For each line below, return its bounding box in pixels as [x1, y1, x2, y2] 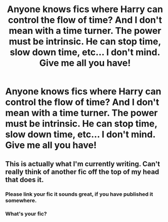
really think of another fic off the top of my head [5, 167, 159, 176]
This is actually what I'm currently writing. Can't [5, 159, 160, 168]
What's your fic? [5, 210, 47, 217]
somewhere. [5, 197, 37, 204]
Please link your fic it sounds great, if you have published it [5, 191, 153, 198]
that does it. [5, 175, 44, 184]
